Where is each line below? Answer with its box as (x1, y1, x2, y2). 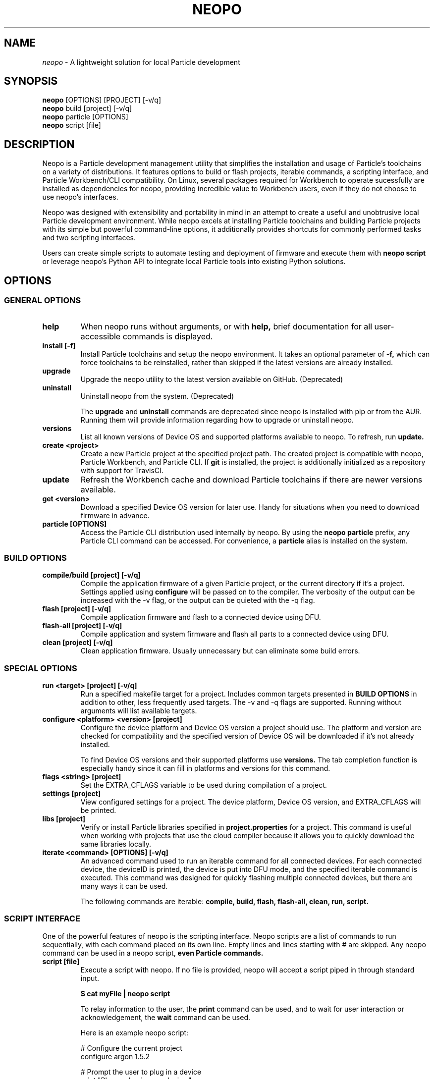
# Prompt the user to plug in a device (80, 1067, 202, 1076)
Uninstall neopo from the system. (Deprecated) (80, 391, 234, 400)
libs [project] (42, 814, 86, 823)
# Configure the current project (80, 1043, 182, 1052)
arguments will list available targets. (80, 706, 197, 715)
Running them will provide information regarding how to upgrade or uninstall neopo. (80, 415, 354, 424)
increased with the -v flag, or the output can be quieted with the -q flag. (80, 596, 315, 605)
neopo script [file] (42, 121, 101, 130)
